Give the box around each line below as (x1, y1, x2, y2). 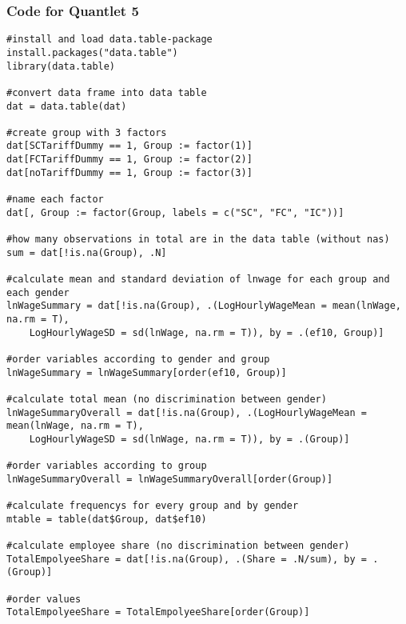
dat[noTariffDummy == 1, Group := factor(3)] (6, 166, 253, 178)
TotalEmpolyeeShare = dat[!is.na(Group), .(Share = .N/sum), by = (6, 553, 368, 565)
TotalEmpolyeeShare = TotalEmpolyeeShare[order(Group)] (6, 606, 310, 618)
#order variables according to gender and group (6, 353, 270, 365)
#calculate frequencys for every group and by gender (6, 500, 299, 512)
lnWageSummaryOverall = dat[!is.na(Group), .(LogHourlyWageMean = (6, 406, 368, 418)
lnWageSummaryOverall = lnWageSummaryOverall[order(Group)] (6, 473, 333, 485)
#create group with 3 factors (6, 126, 167, 138)
